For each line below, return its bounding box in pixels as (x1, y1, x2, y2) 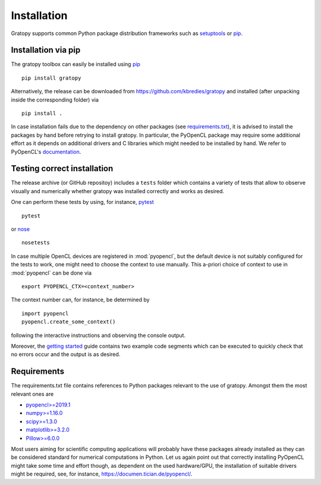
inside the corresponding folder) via (11, 96, 99, 103)
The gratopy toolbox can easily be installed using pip (11, 61, 141, 68)
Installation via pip (11, 45, 81, 55)
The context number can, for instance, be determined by (11, 296, 150, 303)
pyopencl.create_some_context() (21, 319, 116, 325)
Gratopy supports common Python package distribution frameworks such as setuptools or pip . (11, 30, 243, 37)
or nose (11, 226, 30, 233)
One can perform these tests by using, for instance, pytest (11, 199, 154, 206)
